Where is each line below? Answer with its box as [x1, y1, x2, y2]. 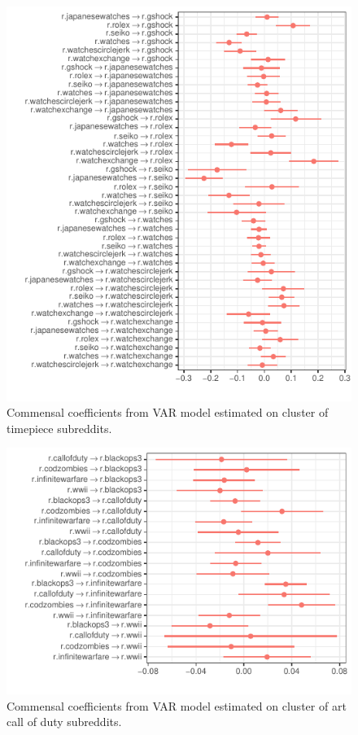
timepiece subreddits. [7, 419, 112, 436]
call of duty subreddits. [7, 713, 122, 730]
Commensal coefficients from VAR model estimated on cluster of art [7, 697, 347, 714]
